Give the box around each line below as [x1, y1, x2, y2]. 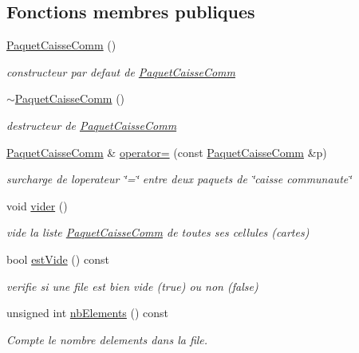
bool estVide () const [6, 250, 109, 267]
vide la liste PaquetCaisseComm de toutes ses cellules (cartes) [6, 224, 310, 241]
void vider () [6, 197, 68, 214]
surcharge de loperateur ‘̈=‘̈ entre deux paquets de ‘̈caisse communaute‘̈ [6, 171, 352, 187]
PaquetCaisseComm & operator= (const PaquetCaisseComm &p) [6, 143, 327, 160]
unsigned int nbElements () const [6, 304, 169, 321]
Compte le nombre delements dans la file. [6, 331, 208, 347]
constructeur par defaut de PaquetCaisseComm [6, 63, 236, 80]
